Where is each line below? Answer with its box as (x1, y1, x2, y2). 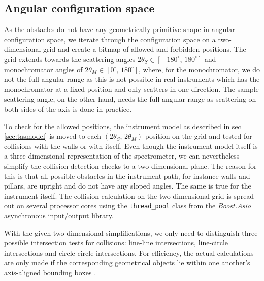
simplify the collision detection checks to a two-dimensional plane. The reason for (4, 160, 257, 171)
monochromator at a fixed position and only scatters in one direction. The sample (4, 83, 259, 94)
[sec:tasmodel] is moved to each (4, 131, 102, 141)
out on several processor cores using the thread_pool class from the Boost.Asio (4, 200, 251, 211)
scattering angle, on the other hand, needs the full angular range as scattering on (4, 93, 256, 104)
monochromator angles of (4, 64, 83, 74)
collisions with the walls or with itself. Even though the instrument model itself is (4, 140, 258, 151)
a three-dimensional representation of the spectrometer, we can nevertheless (4, 150, 240, 161)
